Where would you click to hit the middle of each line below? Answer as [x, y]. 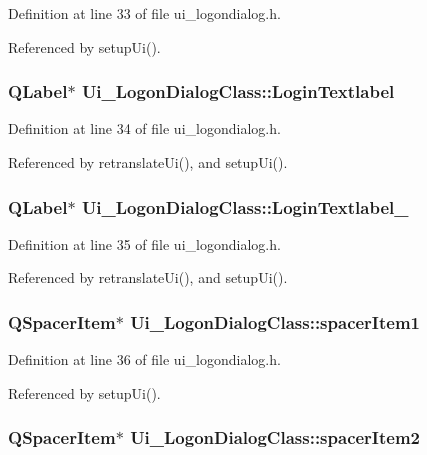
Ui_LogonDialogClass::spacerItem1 [275, 321]
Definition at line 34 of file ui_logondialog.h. [144, 128]
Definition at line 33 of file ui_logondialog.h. [144, 13]
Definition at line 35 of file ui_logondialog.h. [144, 243]
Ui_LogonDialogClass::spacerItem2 [275, 437]
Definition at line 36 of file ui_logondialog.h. [144, 359]
